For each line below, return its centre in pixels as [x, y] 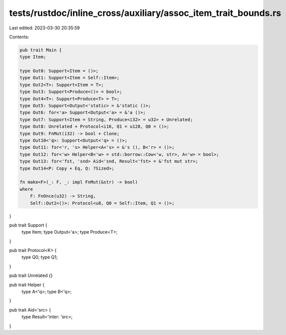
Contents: [19, 37]
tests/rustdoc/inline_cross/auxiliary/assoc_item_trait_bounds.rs [145, 13]
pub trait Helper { [27, 285]
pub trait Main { [41, 50]
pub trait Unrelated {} [31, 275]
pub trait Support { [28, 225]
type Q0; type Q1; [40, 257]
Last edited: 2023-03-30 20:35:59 [45, 28]
